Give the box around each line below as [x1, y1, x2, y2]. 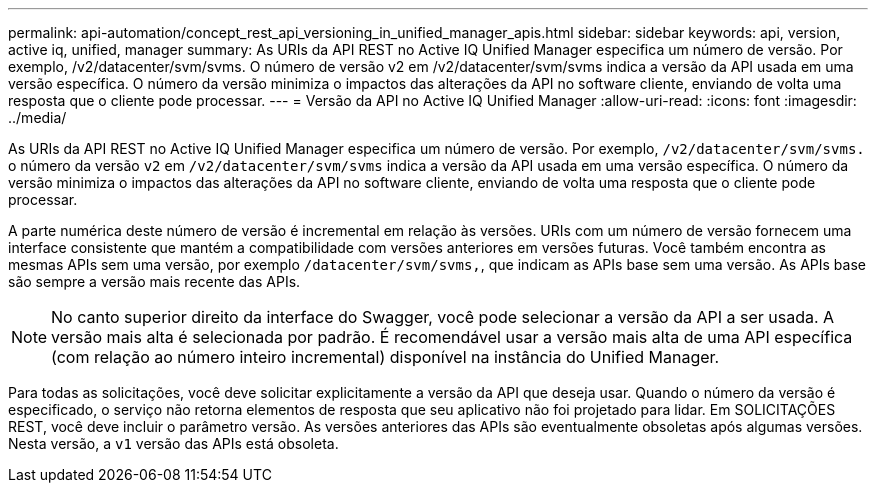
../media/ [8, 109, 67, 126]
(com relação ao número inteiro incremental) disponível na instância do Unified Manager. [51, 347, 720, 367]
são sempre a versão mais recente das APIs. [8, 273, 301, 290]
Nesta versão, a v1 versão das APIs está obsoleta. [8, 435, 339, 452]
